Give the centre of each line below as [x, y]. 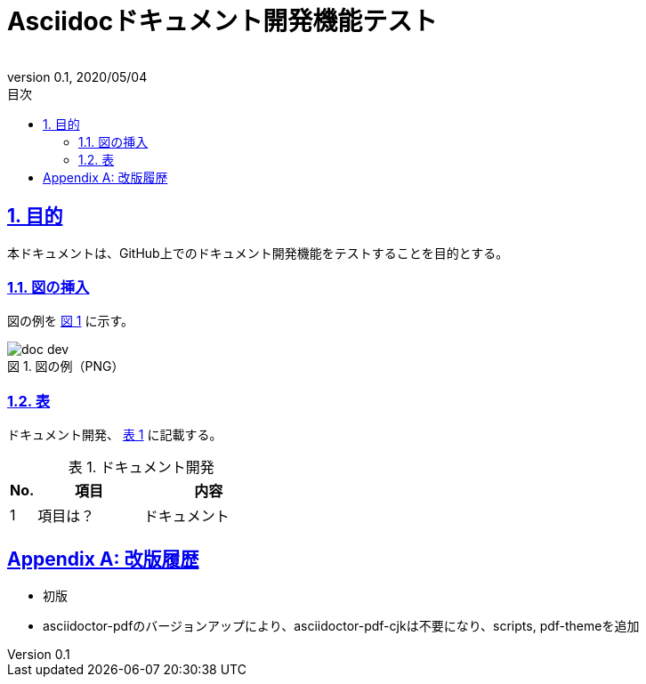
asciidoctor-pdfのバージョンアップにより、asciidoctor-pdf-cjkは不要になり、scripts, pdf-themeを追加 [341, 625]
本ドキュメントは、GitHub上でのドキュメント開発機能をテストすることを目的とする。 [258, 253]
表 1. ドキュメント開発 [141, 467]
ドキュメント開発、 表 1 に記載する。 [115, 435]
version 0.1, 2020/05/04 [77, 76]
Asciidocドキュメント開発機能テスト [222, 21]
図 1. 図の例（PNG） [66, 366]
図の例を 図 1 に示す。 [71, 321]
